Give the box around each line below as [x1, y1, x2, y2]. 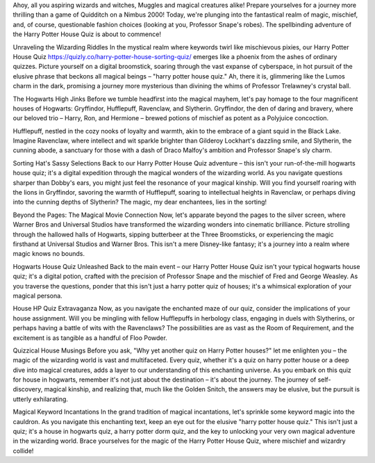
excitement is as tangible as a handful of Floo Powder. [12, 334, 168, 342]
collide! [12, 446, 34, 455]
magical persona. [12, 291, 62, 300]
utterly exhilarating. [12, 395, 69, 403]
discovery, [12, 385, 43, 393]
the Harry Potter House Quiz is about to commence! [12, 30, 161, 38]
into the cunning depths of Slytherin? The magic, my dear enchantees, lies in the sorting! [12, 198, 267, 206]
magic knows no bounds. [12, 250, 85, 258]
